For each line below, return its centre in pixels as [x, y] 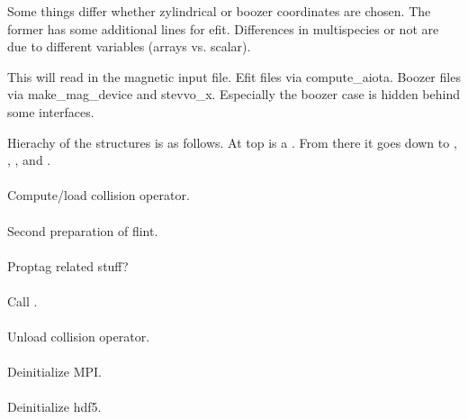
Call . [22, 301]
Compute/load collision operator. [99, 195]
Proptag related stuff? [68, 265]
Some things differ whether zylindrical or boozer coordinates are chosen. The [219, 11]
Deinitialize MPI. [55, 372]
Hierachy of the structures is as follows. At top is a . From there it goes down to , [232, 142]
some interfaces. [51, 111]
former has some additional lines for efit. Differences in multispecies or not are [223, 28]
